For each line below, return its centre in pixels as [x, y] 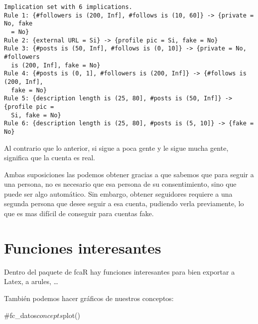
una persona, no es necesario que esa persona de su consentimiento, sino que [120, 184]
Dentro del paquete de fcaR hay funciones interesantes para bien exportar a [120, 271]
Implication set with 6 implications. [68, 7]
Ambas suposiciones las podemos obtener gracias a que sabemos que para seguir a [129, 174]
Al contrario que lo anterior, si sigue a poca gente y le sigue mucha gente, [116, 148]
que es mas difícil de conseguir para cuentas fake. [79, 213]
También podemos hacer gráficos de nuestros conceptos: [89, 298]
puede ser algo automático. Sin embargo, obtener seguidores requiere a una [118, 193]
